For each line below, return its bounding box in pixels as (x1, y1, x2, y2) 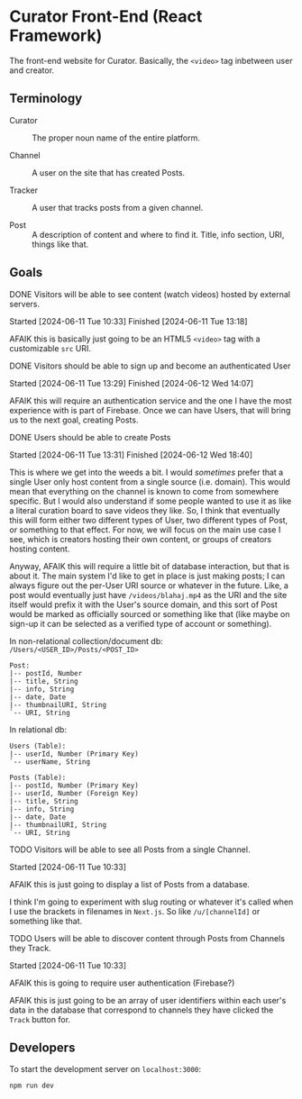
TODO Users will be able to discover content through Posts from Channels (9, 932, 286, 943)
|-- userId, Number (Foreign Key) (9, 788, 140, 798)
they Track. (9, 942, 51, 953)
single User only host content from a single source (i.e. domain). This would (9, 476, 291, 487)
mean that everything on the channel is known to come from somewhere (9, 486, 279, 496)
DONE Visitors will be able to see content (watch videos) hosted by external (9, 288, 291, 299)
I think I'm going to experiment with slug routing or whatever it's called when (9, 896, 294, 907)
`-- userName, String (9, 757, 91, 767)
